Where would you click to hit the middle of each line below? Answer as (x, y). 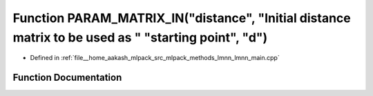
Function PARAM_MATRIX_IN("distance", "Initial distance (182, 18)
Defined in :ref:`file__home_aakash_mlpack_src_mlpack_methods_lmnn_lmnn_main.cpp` (155, 58)
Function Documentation (67, 78)
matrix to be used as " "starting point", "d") (140, 37)
